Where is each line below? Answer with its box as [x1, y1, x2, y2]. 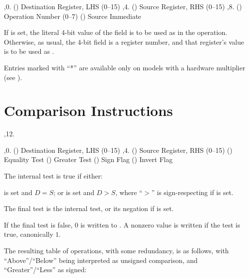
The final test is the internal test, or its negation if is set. [4, 203, 174, 213]
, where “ [115, 187, 143, 197]
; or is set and [53, 187, 95, 197]
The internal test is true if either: [4, 171, 103, 181]
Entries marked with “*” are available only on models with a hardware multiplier [4, 62, 246, 72]
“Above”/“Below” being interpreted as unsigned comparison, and [4, 255, 198, 265]
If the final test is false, [4, 219, 73, 229]
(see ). [4, 72, 22, 82]
